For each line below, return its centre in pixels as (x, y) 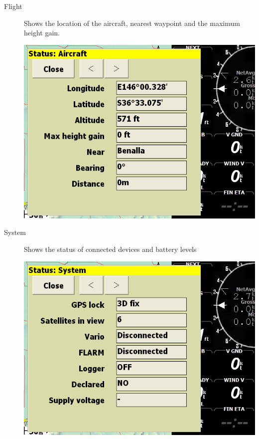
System (15, 232)
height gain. (42, 33)
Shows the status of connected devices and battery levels (110, 249)
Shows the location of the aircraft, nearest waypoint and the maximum (132, 23)
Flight (13, 6)
